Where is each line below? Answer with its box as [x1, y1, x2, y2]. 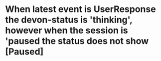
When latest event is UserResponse [5, 3, 156, 15]
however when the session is [5, 25, 128, 36]
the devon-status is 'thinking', [5, 14, 133, 25]
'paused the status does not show [5, 35, 149, 47]
